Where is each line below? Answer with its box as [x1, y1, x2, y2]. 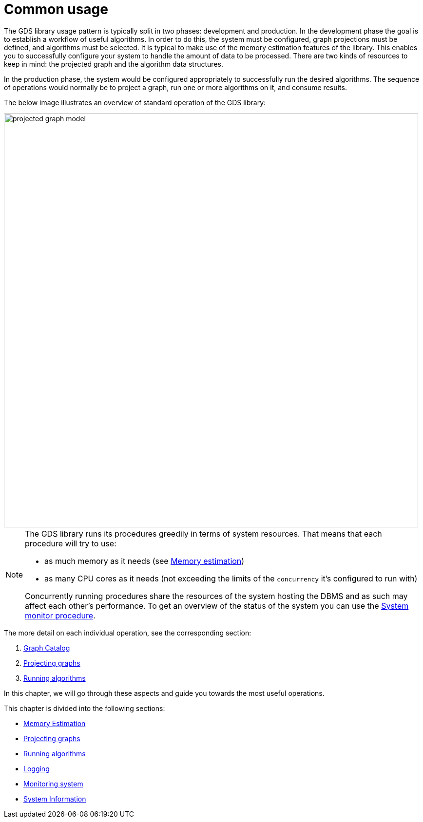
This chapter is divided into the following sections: [4, 704, 165, 712]
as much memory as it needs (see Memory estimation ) [44, 556, 245, 566]
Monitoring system [23, 779, 83, 788]
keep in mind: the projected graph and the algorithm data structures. [4, 59, 223, 68]
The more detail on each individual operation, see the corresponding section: [4, 628, 251, 637]
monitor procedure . [25, 610, 96, 620]
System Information [23, 794, 86, 803]
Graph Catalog [23, 643, 70, 652]
